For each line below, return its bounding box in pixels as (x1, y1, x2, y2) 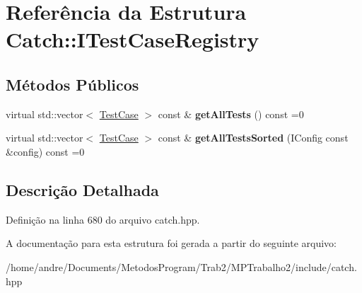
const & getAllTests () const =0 (158, 106, 304, 121)
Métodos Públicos (6, 73, 139, 95)
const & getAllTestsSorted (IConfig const (158, 130, 349, 145)
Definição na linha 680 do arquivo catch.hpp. (6, 212, 200, 226)
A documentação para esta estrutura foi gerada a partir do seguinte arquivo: (6, 236, 337, 251)
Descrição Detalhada (6, 178, 159, 200)
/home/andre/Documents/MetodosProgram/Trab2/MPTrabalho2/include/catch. (6, 259, 357, 274)
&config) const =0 (6, 144, 85, 159)
